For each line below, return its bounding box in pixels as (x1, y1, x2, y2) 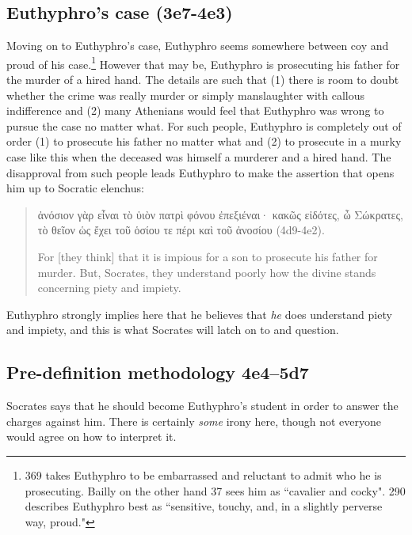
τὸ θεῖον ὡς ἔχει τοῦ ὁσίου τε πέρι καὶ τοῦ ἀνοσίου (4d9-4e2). (37, 222, 325, 238)
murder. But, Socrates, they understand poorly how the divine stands (37, 264, 376, 280)
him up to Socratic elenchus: (6, 180, 144, 196)
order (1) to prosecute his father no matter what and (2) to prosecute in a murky (6, 133, 402, 150)
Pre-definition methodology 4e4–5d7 (6, 360, 309, 385)
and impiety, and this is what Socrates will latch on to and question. (6, 321, 339, 338)
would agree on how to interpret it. (6, 428, 177, 445)
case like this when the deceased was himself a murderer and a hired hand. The (6, 149, 391, 165)
